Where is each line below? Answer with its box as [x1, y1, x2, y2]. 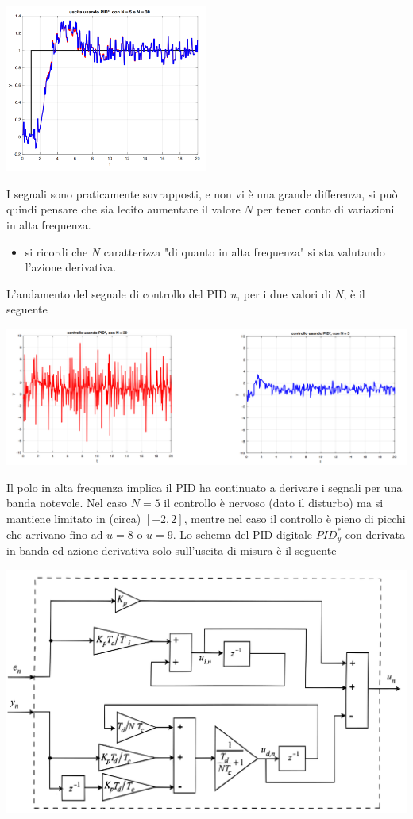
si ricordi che [25, 243, 88, 260]
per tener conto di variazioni [257, 201, 395, 217]
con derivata [345, 525, 405, 542]
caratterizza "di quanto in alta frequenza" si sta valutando [103, 243, 385, 260]
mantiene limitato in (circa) [6, 509, 141, 526]
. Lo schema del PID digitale [172, 525, 313, 542]
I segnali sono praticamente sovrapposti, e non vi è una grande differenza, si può [6, 185, 398, 202]
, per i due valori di [237, 285, 331, 302]
